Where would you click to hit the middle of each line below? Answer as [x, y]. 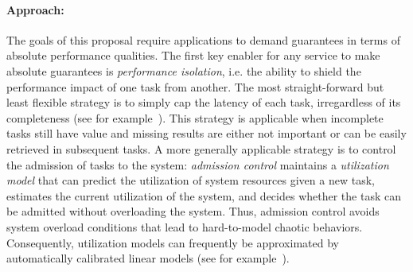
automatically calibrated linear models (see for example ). [148, 258]
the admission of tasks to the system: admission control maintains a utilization [198, 164]
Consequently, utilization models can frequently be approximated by [173, 242]
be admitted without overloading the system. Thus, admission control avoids [193, 211]
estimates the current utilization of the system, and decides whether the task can [204, 195]
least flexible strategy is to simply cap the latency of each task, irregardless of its [204, 102]
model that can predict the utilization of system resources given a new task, [191, 180]
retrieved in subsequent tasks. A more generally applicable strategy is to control [201, 148]
